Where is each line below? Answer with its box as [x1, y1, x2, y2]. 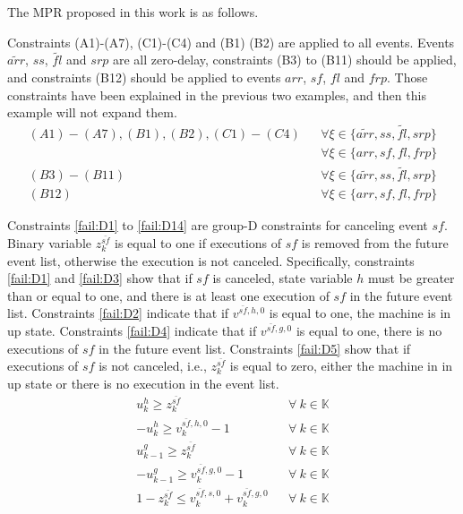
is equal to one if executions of [115, 233, 282, 252]
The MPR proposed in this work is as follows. [7, 3, 259, 21]
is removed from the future [301, 233, 449, 252]
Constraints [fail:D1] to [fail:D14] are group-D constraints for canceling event [7, 216, 428, 235]
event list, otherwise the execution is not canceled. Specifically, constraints [7, 251, 415, 270]
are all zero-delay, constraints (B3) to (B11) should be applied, [112, 50, 457, 69]
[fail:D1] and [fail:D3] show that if [7, 269, 193, 287]
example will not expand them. [7, 103, 177, 122]
